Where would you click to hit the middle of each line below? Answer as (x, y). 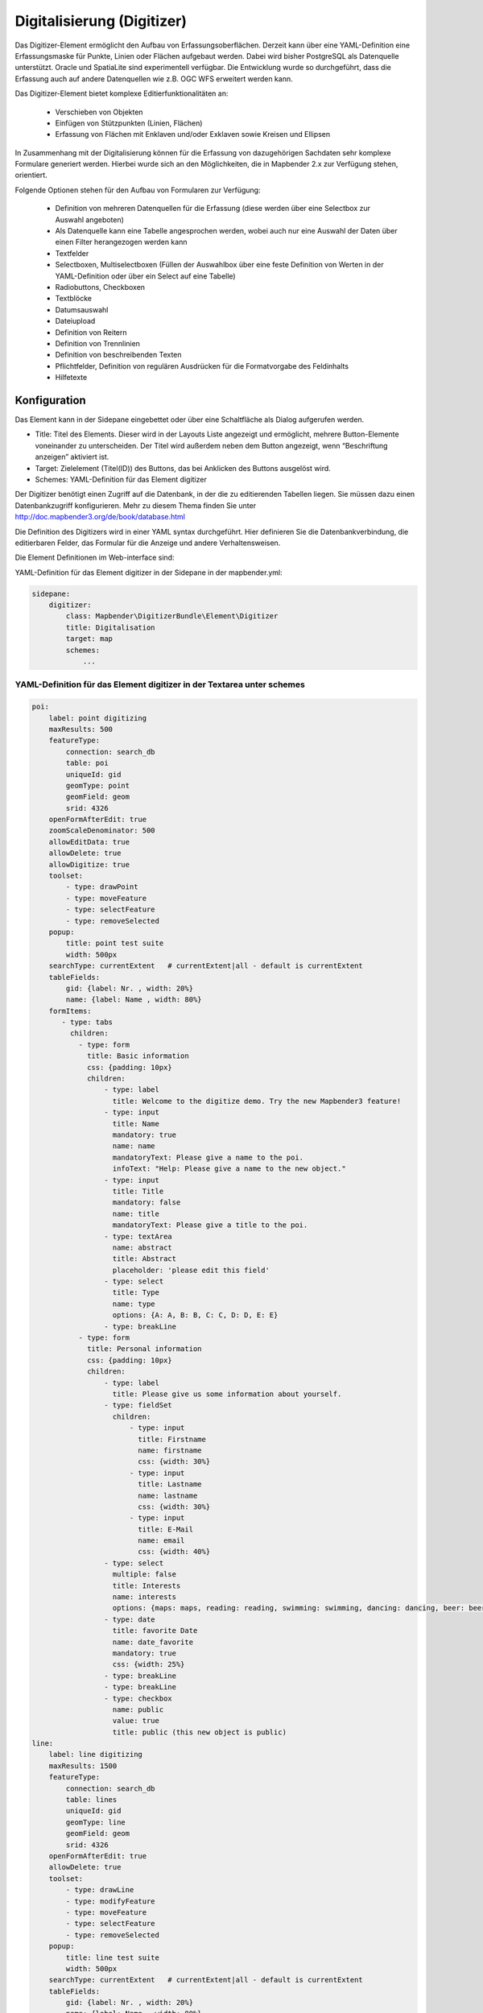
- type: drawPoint (102, 887)
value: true (136, 1721)
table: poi (87, 763)
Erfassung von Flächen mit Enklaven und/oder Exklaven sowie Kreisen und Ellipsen (193, 134)
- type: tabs (87, 1022)
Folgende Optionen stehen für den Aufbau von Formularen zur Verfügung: (138, 190)
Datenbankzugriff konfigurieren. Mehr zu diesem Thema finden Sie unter (136, 505)
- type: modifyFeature (111, 1901)
